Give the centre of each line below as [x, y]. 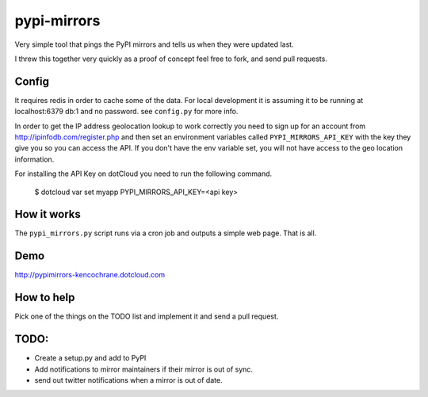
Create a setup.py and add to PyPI [90, 358]
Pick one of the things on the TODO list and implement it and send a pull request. [147, 316]
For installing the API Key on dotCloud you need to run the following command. [143, 174]
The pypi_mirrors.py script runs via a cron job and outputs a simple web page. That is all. [166, 233]
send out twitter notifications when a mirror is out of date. [128, 380]
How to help [45, 298]
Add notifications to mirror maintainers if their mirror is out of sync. [144, 369]
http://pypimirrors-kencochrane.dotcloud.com [90, 275]
